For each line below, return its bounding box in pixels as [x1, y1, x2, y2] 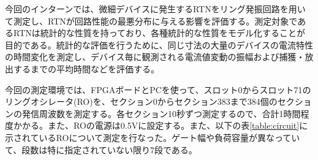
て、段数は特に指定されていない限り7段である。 [5, 143, 197, 156]
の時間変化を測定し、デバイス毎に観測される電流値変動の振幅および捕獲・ [5, 50, 305, 63]
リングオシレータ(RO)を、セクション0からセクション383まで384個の [5, 95, 278, 108]
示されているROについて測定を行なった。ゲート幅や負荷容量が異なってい [5, 131, 300, 143]
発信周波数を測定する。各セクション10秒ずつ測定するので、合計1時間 [21, 107, 301, 120]
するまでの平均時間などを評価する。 [13, 62, 159, 75]
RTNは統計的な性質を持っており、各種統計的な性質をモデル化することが [13, 26, 306, 39]
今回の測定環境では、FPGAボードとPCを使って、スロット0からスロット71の [5, 83, 311, 96]
